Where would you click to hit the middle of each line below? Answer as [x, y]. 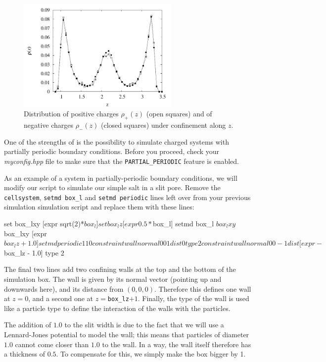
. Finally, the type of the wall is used [193, 298]
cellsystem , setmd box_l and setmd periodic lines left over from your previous [127, 197]
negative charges [49, 125]
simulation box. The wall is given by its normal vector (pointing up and [113, 279]
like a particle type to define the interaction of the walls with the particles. [117, 308]
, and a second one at [61, 298]
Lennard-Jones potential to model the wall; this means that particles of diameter [127, 335]
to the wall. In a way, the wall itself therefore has [177, 344]
